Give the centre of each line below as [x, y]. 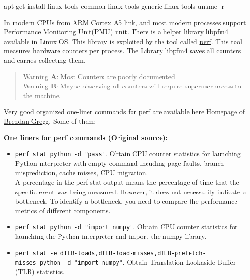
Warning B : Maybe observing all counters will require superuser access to [132, 86]
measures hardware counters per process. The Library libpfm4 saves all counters [123, 51]
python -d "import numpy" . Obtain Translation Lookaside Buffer [138, 262]
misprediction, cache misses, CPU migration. [81, 172]
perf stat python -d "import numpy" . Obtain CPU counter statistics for [126, 227]
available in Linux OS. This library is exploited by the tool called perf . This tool [123, 41]
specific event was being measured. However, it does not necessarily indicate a [131, 191]
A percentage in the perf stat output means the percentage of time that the [127, 182]
